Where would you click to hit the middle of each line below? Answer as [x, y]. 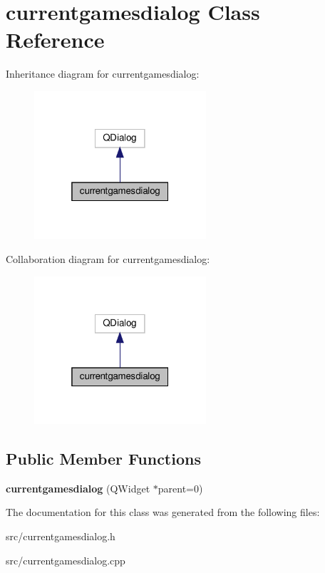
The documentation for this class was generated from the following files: [163, 512]
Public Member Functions [103, 459]
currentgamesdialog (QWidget [78, 488]
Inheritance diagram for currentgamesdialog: [103, 74]
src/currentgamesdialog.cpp [66, 560]
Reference [55, 40]
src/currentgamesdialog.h [61, 536]
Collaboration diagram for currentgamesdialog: [108, 258]
